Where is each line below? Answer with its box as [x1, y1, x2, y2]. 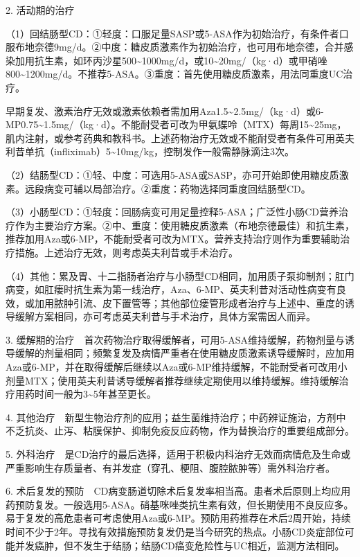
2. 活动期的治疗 [6, 3, 75, 17]
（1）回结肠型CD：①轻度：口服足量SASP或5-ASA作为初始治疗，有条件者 [6, 26, 339, 40]
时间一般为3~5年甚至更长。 [34, 387, 156, 401]
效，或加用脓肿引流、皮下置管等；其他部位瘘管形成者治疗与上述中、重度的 [6, 295, 345, 310]
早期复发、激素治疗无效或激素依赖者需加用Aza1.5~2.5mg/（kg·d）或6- [6, 103, 324, 118]
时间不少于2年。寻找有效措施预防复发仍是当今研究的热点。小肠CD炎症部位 [6, 524, 345, 538]
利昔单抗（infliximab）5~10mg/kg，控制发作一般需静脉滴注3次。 [6, 144, 294, 159]
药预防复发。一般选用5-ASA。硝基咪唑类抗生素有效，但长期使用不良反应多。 [6, 497, 354, 511]
